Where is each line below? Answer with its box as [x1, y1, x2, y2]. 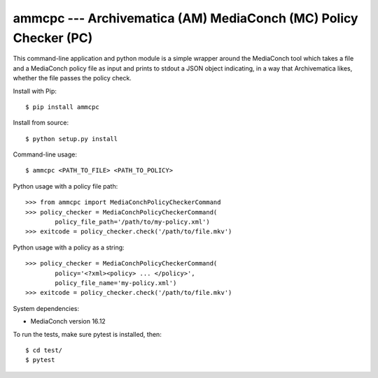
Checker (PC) [13, 30, 93, 45]
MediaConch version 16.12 [30, 317, 106, 326]
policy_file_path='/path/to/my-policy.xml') [55, 218, 210, 226]
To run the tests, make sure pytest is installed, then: [13, 330, 162, 338]
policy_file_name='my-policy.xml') [55, 279, 177, 286]
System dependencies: [13, 304, 80, 312]
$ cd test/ [25, 346, 63, 354]
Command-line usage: [13, 150, 77, 159]
